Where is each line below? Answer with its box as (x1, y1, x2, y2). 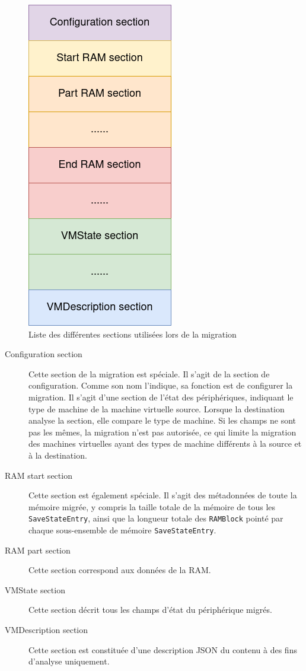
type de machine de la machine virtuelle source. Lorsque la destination (28, 402, 285, 415)
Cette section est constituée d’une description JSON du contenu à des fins (28, 643, 297, 656)
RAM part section (5, 543, 71, 556)
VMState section (5, 583, 65, 596)
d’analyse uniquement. (28, 655, 110, 667)
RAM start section (5, 469, 72, 481)
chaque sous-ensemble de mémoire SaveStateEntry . (28, 523, 216, 536)
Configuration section (5, 348, 82, 360)
